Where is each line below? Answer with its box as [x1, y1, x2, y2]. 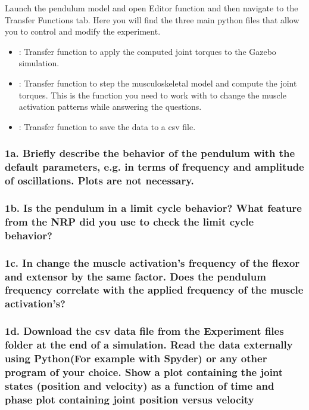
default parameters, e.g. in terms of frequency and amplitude [5, 159, 304, 174]
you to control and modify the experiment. [5, 25, 161, 38]
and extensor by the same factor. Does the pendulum [5, 269, 266, 283]
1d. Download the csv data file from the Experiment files [5, 323, 284, 338]
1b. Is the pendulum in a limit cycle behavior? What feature [5, 200, 302, 215]
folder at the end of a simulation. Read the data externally [5, 337, 293, 352]
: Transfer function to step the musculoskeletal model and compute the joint [18, 76, 297, 89]
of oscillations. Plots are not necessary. [5, 173, 194, 188]
